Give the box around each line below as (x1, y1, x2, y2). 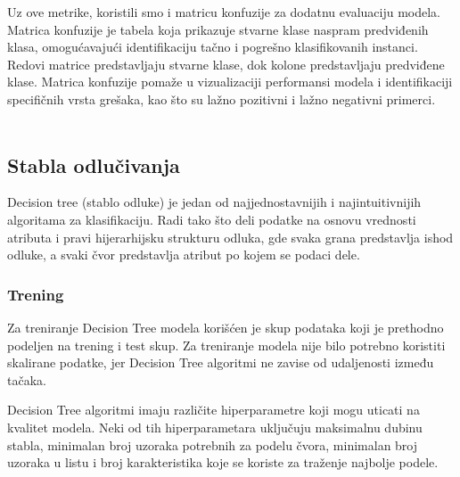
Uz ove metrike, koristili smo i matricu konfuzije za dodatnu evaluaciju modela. (7, 3, 440, 21)
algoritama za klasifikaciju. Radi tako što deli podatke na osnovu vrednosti (7, 210, 416, 228)
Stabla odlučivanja (7, 151, 180, 178)
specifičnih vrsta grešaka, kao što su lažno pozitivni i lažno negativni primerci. (7, 89, 436, 108)
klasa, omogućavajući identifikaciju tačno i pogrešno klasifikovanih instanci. (7, 37, 418, 56)
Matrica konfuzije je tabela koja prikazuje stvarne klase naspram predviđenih (7, 20, 429, 38)
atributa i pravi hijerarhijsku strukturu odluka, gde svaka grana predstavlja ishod (7, 227, 454, 246)
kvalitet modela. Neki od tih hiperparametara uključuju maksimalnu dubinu (7, 417, 423, 436)
